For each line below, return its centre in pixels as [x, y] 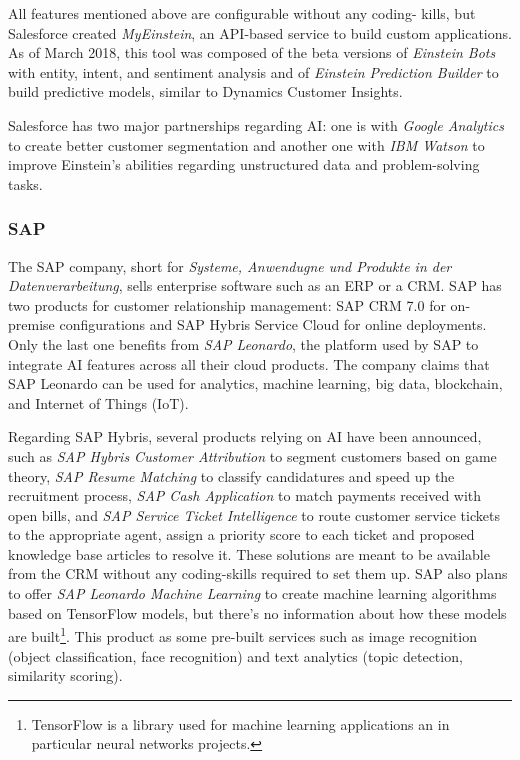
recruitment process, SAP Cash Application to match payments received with [245, 495]
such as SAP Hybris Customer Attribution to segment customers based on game [252, 455]
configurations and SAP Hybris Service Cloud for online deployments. [273, 324]
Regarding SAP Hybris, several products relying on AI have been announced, [245, 436]
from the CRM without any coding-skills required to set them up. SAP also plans [258, 573]
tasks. [25, 183]
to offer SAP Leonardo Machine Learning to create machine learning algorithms [252, 593]
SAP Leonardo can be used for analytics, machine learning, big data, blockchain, [255, 383]
